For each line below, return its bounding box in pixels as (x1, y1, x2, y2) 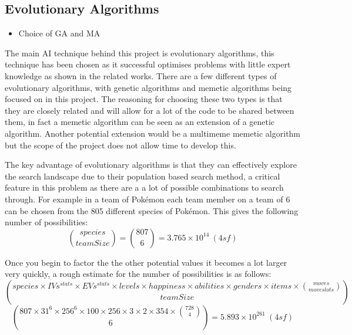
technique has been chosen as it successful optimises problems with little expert (5, 58, 291, 70)
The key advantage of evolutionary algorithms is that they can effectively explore (5, 158, 297, 171)
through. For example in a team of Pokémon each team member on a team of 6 (5, 192, 290, 205)
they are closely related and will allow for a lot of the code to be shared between (5, 104, 294, 116)
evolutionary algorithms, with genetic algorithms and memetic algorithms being (5, 81, 292, 93)
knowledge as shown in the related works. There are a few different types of (5, 69, 277, 82)
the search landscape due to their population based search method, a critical (5, 170, 280, 182)
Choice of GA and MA (18, 27, 100, 39)
